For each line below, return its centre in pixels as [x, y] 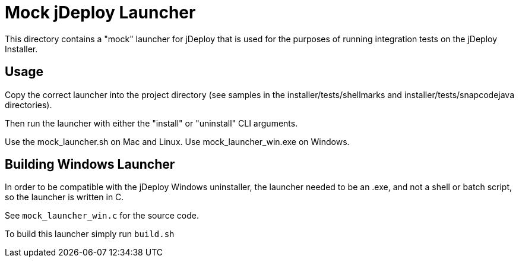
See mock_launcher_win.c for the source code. [102, 216]
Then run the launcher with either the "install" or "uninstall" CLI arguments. [151, 123]
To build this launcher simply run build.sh [90, 234]
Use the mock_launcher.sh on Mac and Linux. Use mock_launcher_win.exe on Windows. [177, 141]
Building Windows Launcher [90, 165]
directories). [29, 105]
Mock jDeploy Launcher [100, 12]
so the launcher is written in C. [64, 197]
